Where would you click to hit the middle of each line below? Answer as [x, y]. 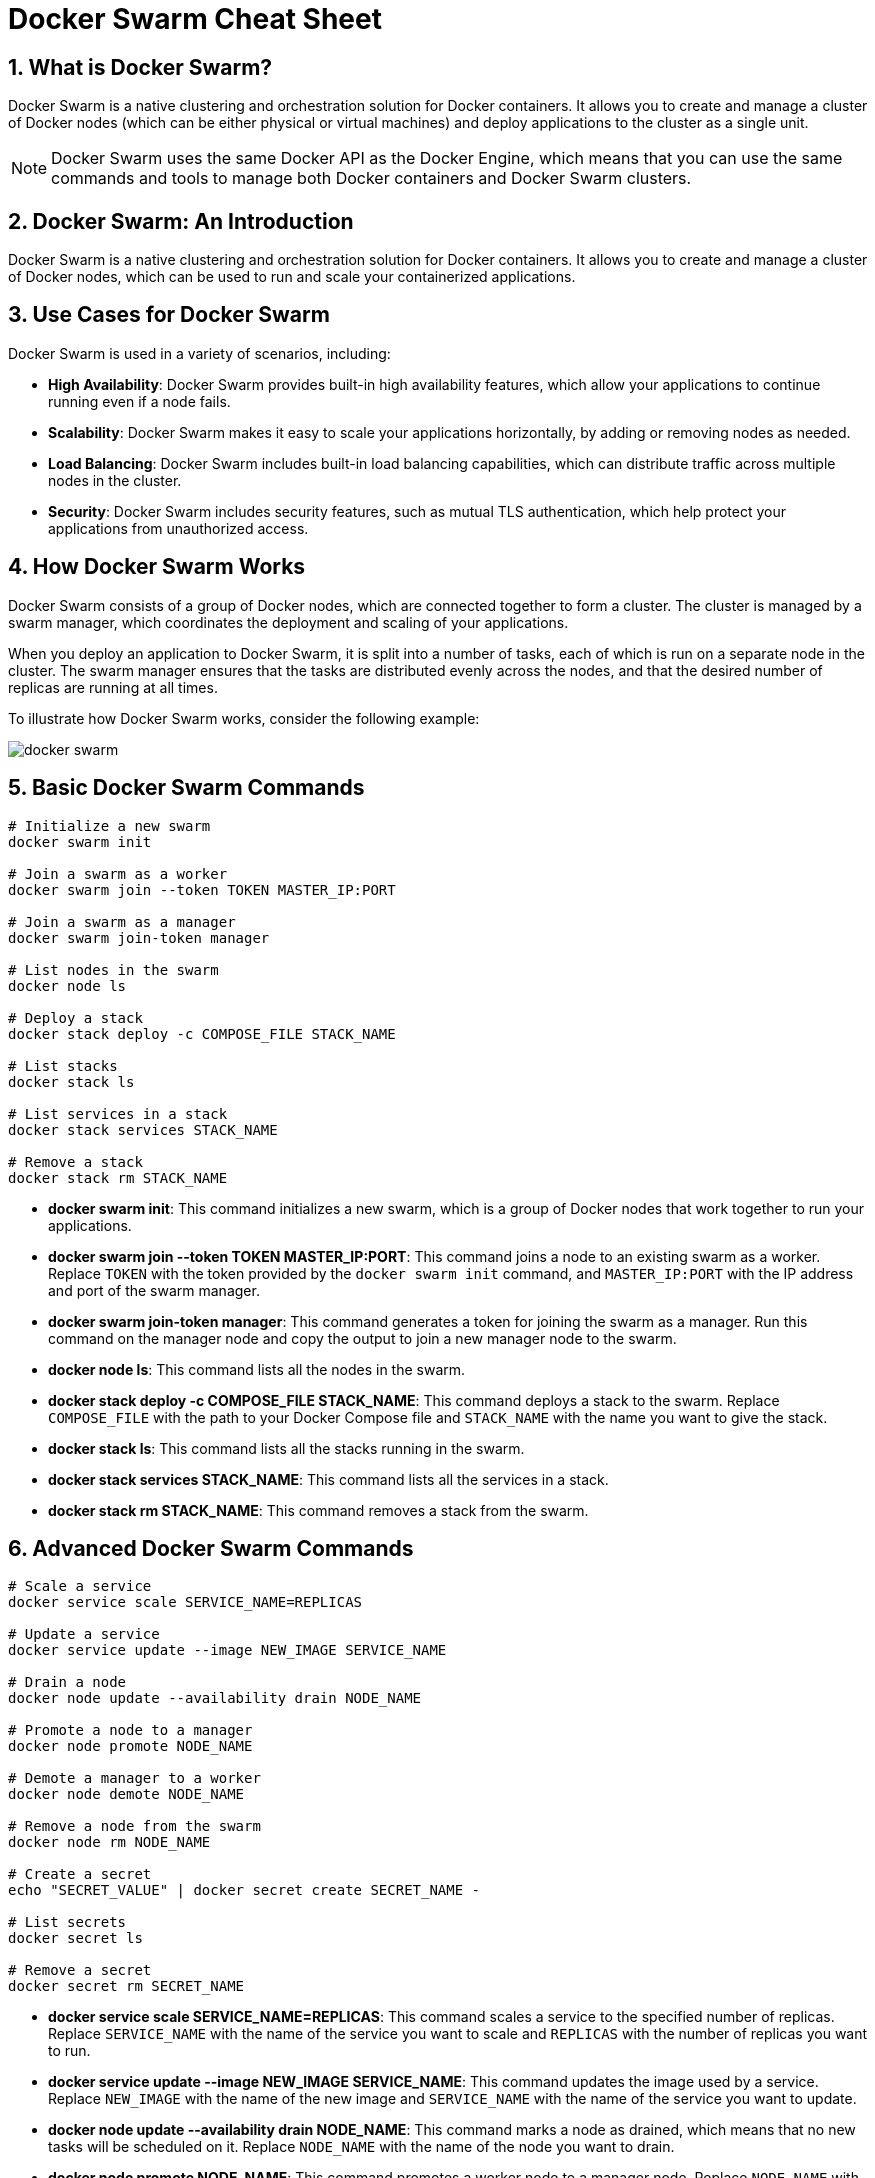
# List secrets [67, 1922]
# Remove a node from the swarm [134, 1826]
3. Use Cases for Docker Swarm [169, 315]
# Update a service [84, 1634]
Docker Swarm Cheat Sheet [195, 19]
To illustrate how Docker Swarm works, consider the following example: [244, 718]
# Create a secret [80, 1874]
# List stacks [63, 1065]
